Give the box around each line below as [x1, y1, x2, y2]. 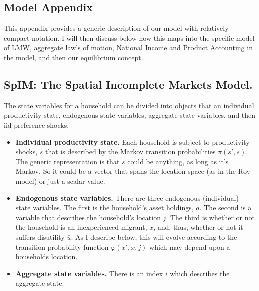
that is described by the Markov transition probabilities [45, 146, 216, 157]
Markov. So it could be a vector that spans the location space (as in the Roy [15, 166, 250, 176]
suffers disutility [15, 231, 65, 242]
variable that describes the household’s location [15, 212, 161, 222]
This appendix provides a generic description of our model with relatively [4, 23, 229, 33]
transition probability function [15, 241, 109, 252]
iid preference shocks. [4, 119, 69, 130]
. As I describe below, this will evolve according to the [71, 231, 237, 242]
